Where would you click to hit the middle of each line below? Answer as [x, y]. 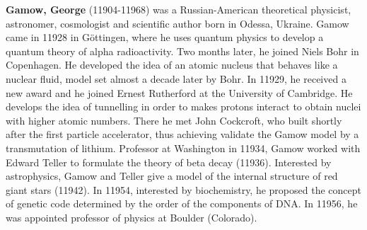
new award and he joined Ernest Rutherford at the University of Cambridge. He [179, 92]
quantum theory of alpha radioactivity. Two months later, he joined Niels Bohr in [182, 51]
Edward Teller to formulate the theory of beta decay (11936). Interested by [169, 162]
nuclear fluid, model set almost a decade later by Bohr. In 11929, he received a [176, 78]
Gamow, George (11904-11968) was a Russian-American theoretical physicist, [179, 9]
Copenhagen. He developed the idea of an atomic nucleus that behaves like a [172, 65]
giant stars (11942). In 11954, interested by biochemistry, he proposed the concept [183, 189]
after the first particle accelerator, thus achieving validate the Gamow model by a [182, 134]
